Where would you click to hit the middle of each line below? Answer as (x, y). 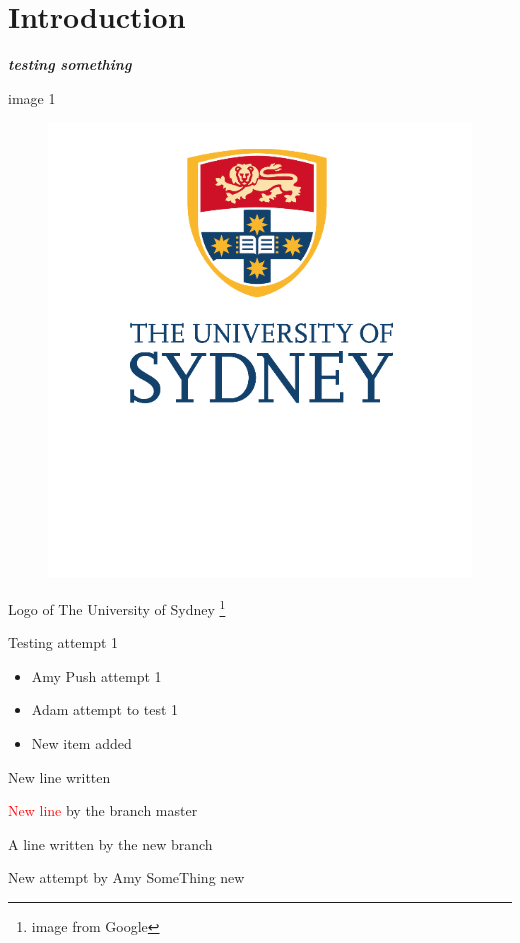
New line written (59, 776)
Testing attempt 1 (63, 642)
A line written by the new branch (110, 843)
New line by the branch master (103, 810)
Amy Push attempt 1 (96, 675)
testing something (70, 64)
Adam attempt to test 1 (105, 709)
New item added (81, 743)
